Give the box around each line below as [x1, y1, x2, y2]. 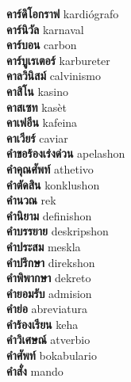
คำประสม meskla [6, 238, 81, 254]
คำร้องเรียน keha [6, 315, 79, 332]
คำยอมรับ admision [6, 285, 92, 301]
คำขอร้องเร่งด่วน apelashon [6, 145, 125, 162]
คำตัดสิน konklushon [6, 176, 100, 193]
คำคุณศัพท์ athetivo [6, 160, 94, 177]
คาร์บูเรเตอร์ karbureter [6, 52, 110, 68]
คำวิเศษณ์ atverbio [6, 331, 91, 348]
